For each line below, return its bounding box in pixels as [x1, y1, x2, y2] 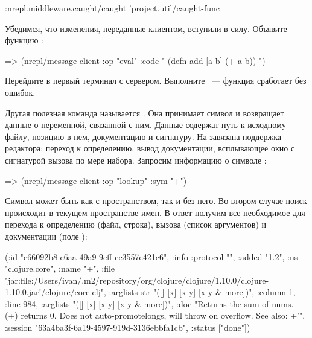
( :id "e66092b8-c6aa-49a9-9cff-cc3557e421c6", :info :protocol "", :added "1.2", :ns [5, 250, 298, 263]
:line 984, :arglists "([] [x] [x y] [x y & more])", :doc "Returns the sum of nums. [5, 297, 294, 310]
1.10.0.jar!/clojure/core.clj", [5, 285, 106, 298]
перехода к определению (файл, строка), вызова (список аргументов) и [5, 218, 267, 231]
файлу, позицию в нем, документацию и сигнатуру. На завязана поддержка [5, 130, 282, 142]
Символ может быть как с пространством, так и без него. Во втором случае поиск [5, 194, 307, 207]
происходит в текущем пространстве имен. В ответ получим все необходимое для [5, 206, 305, 218]
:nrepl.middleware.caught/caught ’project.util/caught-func [5, 2, 220, 14]
